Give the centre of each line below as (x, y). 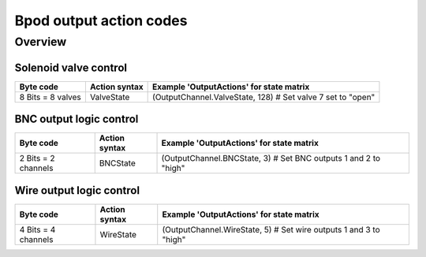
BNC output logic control (77, 119)
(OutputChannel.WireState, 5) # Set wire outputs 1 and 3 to (271, 229)
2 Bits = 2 (37, 158)
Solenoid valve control (71, 67)
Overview (41, 42)
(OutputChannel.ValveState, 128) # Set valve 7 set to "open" (264, 97)
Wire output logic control (77, 190)
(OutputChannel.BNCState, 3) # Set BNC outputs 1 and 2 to (271, 158)
